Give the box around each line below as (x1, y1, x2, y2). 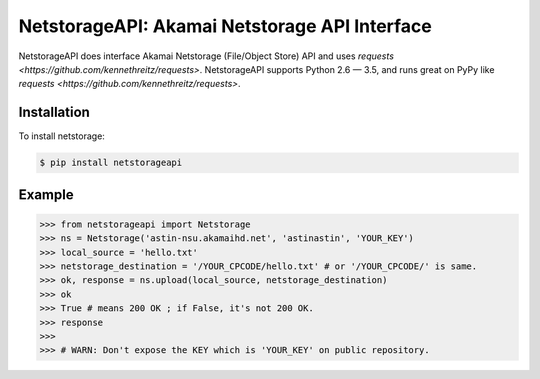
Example (18, 186, 74, 203)
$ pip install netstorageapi (39, 157, 183, 169)
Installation (18, 104, 90, 121)
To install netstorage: (18, 130, 105, 142)
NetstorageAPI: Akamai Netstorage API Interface (18, 15, 432, 37)
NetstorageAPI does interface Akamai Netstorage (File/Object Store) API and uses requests (18, 50, 395, 62)
